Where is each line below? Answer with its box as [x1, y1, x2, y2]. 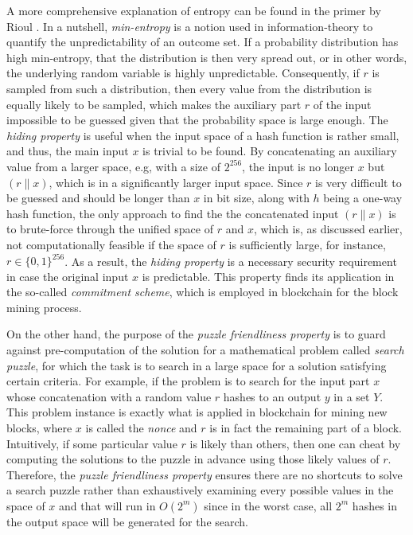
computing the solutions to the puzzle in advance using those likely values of [6, 451, 380, 467]
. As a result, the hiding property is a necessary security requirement [64, 252, 397, 268]
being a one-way [323, 189, 403, 206]
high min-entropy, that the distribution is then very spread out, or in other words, [6, 49, 407, 65]
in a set [333, 388, 370, 404]
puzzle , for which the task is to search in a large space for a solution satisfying [6, 357, 387, 373]
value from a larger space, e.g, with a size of [6, 158, 220, 174]
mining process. [6, 299, 82, 315]
